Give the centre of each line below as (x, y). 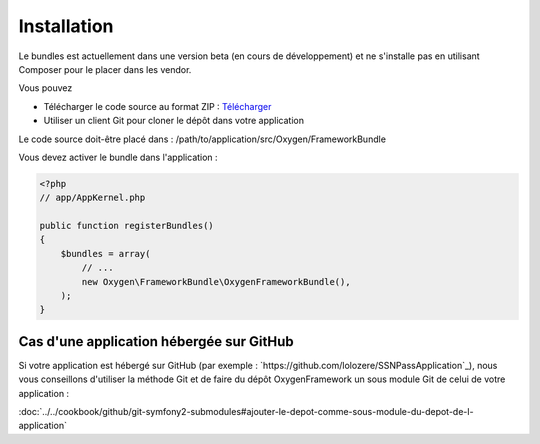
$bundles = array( (105, 253)
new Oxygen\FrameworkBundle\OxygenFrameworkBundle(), (216, 281)
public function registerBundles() (126, 226)
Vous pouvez (45, 88)
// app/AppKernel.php (92, 198)
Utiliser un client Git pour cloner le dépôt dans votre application (174, 121)
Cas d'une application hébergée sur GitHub (156, 341)
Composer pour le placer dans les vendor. (105, 69)
